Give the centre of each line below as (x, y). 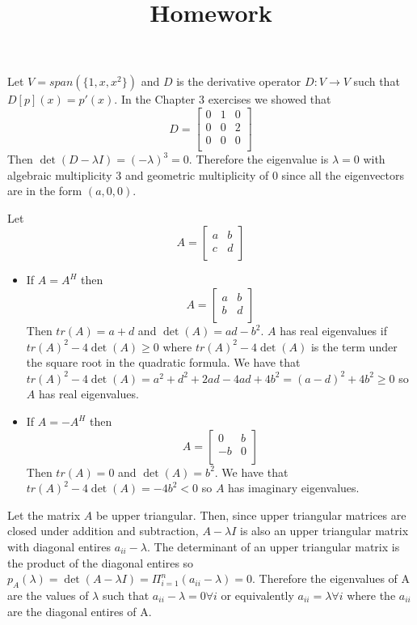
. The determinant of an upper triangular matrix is (274, 546)
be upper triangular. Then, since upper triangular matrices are (251, 514)
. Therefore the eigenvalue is (259, 159)
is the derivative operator (239, 81)
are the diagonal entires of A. (80, 611)
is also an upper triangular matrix (324, 531)
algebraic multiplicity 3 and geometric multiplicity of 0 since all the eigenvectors (206, 174)
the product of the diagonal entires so (101, 562)
